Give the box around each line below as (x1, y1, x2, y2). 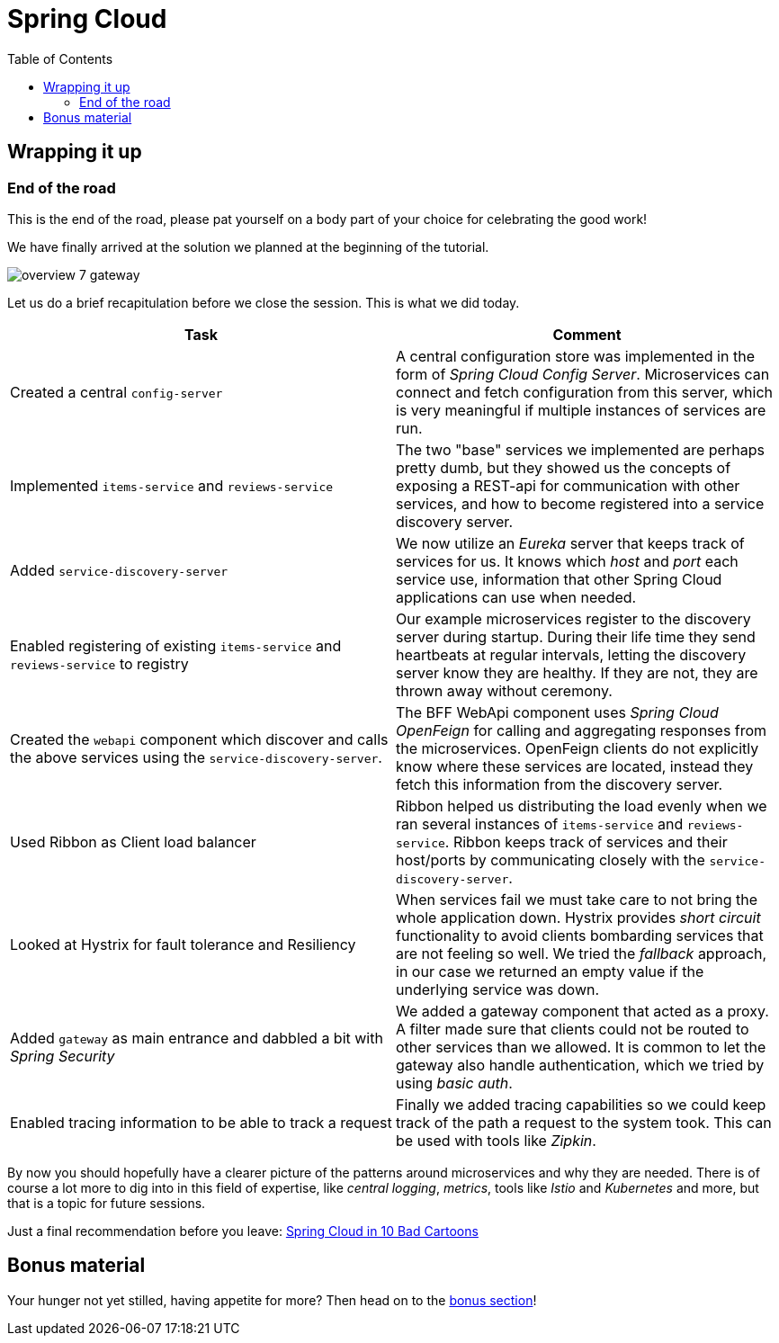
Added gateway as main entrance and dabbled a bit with (10, 1028, 383, 1047)
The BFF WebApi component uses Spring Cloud (396, 703, 719, 721)
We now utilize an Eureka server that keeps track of (396, 533, 745, 552)
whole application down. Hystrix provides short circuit (396, 908, 761, 927)
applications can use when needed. (396, 587, 637, 606)
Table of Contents (7, 50, 113, 67)
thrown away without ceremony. (396, 681, 613, 700)
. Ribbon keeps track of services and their (444, 832, 728, 851)
